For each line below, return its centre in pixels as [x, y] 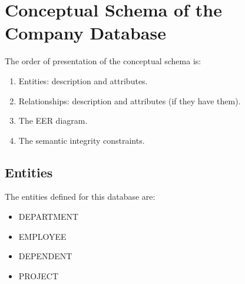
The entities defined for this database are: [80, 197]
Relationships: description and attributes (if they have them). [130, 100]
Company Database [85, 33]
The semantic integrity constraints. [82, 140]
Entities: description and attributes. [83, 80]
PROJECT [39, 275]
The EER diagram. [53, 120]
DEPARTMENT [49, 217]
